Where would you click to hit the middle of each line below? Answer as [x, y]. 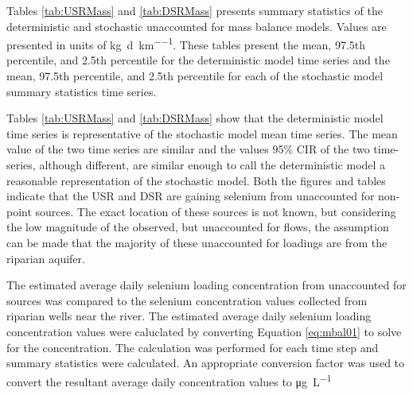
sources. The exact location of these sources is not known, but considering [216, 211]
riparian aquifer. [46, 258]
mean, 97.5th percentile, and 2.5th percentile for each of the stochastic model [195, 76]
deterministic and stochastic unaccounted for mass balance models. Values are [197, 26]
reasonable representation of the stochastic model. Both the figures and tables [196, 180]
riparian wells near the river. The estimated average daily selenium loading [189, 316]
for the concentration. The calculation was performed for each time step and [193, 347]
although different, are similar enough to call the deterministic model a [212, 165]
